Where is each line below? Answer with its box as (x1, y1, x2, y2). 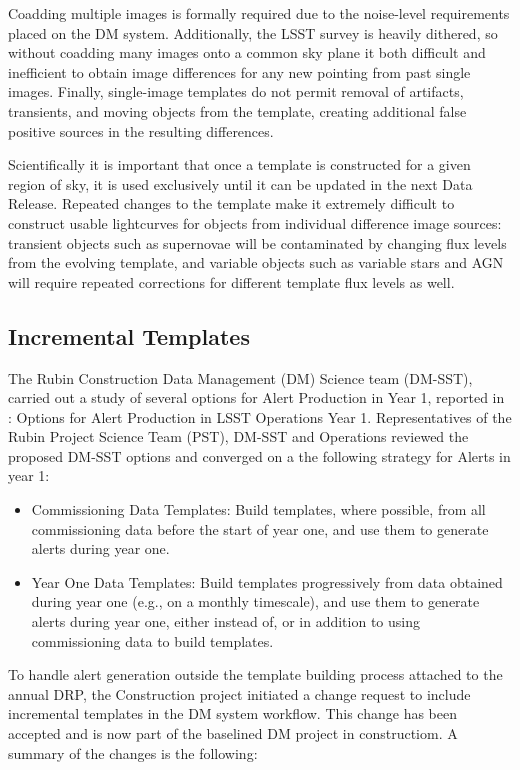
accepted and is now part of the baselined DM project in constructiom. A (8, 723, 458, 744)
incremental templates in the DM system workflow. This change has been (8, 703, 457, 724)
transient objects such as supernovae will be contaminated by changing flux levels (8, 232, 507, 253)
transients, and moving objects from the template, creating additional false (8, 100, 467, 121)
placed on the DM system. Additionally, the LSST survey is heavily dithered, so (8, 22, 498, 43)
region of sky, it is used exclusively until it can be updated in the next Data (8, 173, 473, 194)
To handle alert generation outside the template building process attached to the (8, 664, 503, 685)
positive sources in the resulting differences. (8, 120, 274, 141)
